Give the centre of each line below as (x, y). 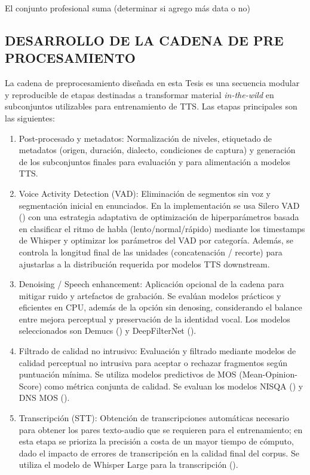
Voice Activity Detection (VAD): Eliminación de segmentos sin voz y (145, 193)
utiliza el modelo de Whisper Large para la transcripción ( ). (128, 465)
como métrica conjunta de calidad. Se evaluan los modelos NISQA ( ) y (174, 386)
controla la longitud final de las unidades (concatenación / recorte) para (151, 252)
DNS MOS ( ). (44, 398)
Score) (30, 386)
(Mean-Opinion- (268, 374)
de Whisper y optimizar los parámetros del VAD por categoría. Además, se (156, 240)
